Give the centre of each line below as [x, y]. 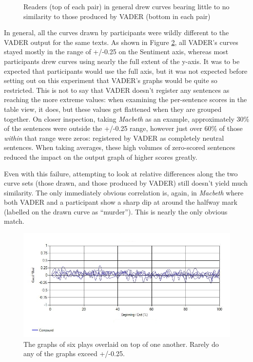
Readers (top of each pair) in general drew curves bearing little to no [126, 6]
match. [14, 221]
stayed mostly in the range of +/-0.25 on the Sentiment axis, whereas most [116, 52]
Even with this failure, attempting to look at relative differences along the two [121, 173]
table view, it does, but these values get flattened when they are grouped [113, 109]
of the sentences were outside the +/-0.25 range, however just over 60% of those [123, 128]
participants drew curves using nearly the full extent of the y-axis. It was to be [122, 61]
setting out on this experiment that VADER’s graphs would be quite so [111, 80]
